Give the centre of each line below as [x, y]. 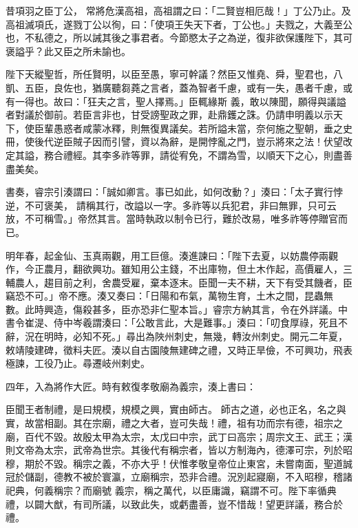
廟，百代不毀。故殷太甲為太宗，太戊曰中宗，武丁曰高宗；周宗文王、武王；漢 [179, 436]
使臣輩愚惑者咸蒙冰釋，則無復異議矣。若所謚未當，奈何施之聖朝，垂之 [183, 128]
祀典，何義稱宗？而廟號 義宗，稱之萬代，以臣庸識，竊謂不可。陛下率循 [166, 490]
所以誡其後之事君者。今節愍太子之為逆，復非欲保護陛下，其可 [212, 38]
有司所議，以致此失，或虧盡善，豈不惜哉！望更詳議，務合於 [208, 504]
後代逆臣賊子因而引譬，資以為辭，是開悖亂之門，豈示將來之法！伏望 [188, 141]
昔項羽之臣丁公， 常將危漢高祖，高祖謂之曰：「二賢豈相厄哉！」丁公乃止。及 [178, 10]
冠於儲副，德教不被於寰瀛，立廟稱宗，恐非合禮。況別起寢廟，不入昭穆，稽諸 [179, 477]
